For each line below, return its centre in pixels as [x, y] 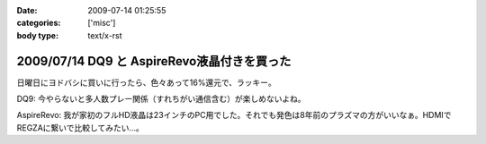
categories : [39, 23]
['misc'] [102, 23]
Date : [27, 10]
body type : [37, 35]
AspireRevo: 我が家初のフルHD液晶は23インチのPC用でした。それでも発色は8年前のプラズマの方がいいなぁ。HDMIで [234, 115]
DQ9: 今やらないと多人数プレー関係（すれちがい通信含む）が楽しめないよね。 [161, 99]
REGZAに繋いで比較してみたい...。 [80, 127]
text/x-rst [105, 35]
